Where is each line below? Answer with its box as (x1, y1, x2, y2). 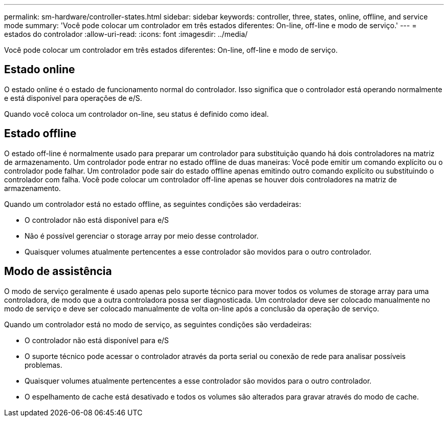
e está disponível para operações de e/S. (4, 93, 142, 102)
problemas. (25, 360, 62, 369)
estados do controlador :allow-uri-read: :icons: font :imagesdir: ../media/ (4, 30, 248, 38)
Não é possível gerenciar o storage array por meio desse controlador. (25, 231, 259, 240)
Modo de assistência (4, 265, 112, 278)
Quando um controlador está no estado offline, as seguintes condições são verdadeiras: (4, 199, 301, 208)
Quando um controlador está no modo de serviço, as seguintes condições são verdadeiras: (4, 320, 312, 329)
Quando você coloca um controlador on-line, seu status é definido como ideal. (4, 109, 269, 118)
